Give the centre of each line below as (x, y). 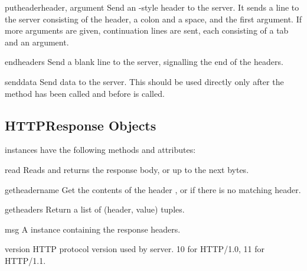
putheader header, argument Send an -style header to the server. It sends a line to (152, 7)
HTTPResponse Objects (81, 125)
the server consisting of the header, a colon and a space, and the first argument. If (153, 19)
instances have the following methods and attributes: (100, 150)
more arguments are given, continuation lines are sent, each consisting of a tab (147, 30)
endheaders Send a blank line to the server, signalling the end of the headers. (144, 62)
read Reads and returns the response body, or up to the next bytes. (127, 169)
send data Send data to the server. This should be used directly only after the (144, 81)
